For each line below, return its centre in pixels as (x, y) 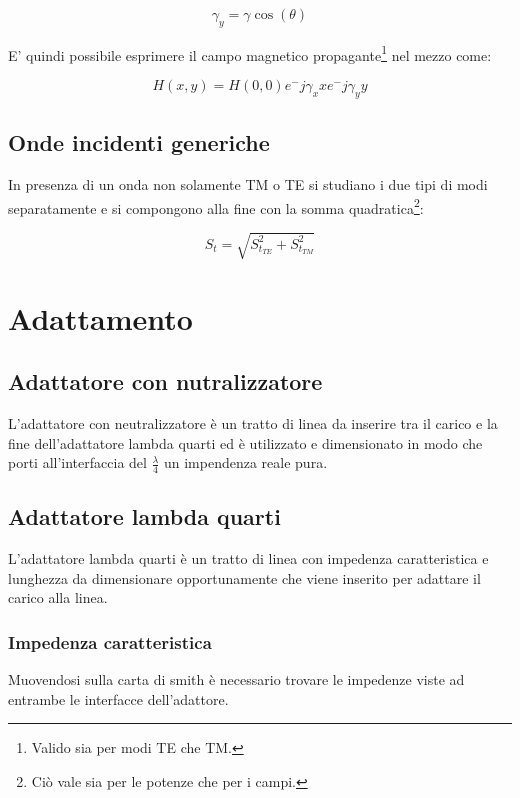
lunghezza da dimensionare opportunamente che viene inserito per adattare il (244, 577)
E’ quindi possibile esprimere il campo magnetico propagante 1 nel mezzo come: (250, 53)
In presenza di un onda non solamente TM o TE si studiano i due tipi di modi (248, 184)
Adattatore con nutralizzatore (165, 381)
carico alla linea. (58, 597)
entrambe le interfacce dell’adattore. (118, 698)
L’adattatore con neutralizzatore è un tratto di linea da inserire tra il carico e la (253, 423)
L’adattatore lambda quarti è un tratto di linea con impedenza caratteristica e (248, 558)
